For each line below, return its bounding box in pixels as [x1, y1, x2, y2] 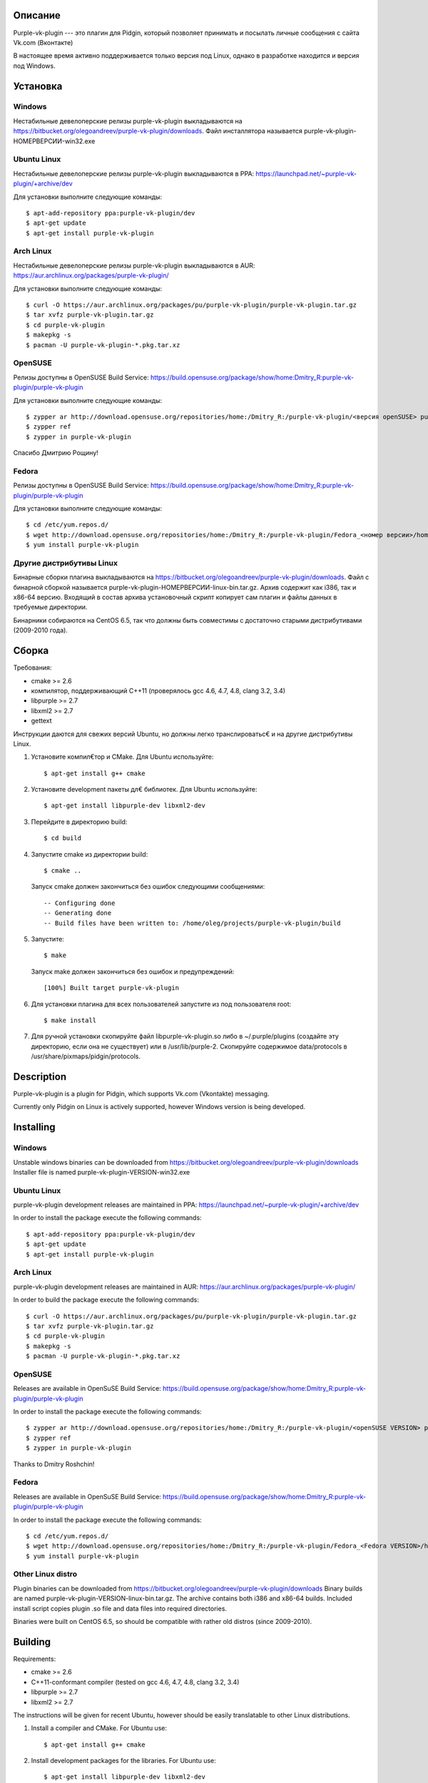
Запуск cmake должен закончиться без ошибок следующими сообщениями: [31, 882, 265, 891]
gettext [31, 717, 53, 725]
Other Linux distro [13, 1569, 78, 1579]
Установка [13, 80, 63, 92]
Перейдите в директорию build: [31, 817, 128, 826]
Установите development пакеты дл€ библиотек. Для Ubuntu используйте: [31, 785, 258, 794]
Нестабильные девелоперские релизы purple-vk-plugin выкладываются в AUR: [13, 261, 255, 270]
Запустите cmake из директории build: [31, 849, 148, 859]
